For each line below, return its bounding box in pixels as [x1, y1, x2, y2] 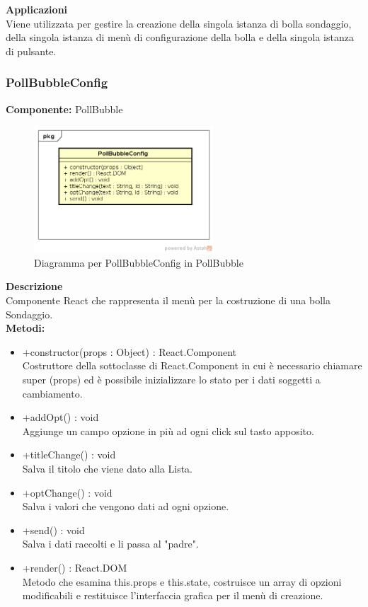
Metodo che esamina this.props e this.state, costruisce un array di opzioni [22, 574, 342, 589]
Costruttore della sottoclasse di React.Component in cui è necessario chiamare [22, 358, 362, 373]
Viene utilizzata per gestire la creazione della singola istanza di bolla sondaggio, [6, 16, 352, 30]
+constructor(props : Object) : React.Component [22, 344, 237, 359]
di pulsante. [6, 43, 57, 58]
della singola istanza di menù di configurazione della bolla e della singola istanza [6, 30, 354, 45]
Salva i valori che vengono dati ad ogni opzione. [22, 499, 229, 514]
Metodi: [6, 320, 45, 335]
